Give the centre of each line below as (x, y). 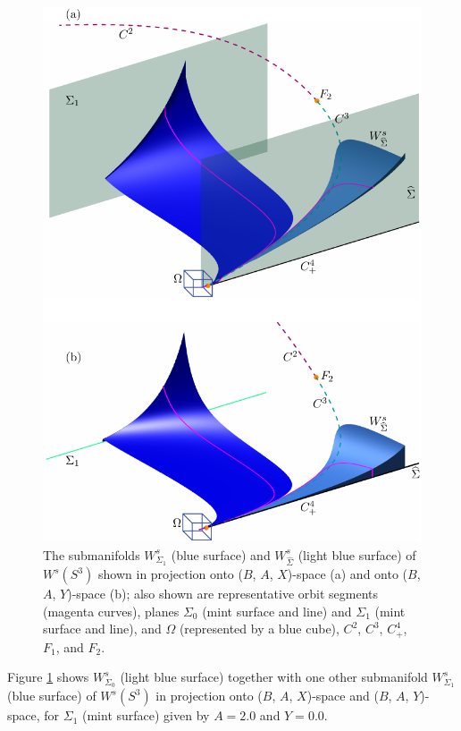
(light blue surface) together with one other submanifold (274, 677)
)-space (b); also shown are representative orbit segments (223, 594)
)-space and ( (343, 696)
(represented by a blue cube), (259, 629)
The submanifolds (92, 554)
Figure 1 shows (48, 677)
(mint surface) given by (146, 715)
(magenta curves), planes (111, 611)
